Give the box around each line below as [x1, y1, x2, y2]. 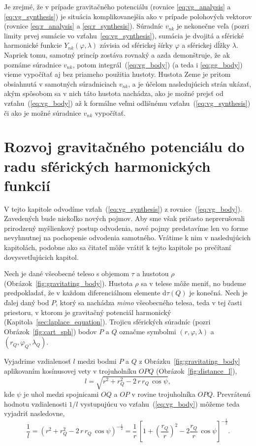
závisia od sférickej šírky [99, 40, 173, 50]
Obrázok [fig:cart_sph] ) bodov [4, 326, 97, 336]
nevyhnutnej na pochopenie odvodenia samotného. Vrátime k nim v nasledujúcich [4, 232, 251, 243]
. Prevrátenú [213, 389, 251, 399]
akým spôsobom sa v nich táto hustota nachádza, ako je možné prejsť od [4, 88, 224, 98]
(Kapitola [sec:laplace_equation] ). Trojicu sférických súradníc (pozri [4, 317, 211, 327]
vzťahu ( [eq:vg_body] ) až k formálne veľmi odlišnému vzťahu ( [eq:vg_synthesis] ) [4, 97, 251, 108]
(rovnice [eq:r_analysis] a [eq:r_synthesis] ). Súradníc [4, 21, 163, 31]
